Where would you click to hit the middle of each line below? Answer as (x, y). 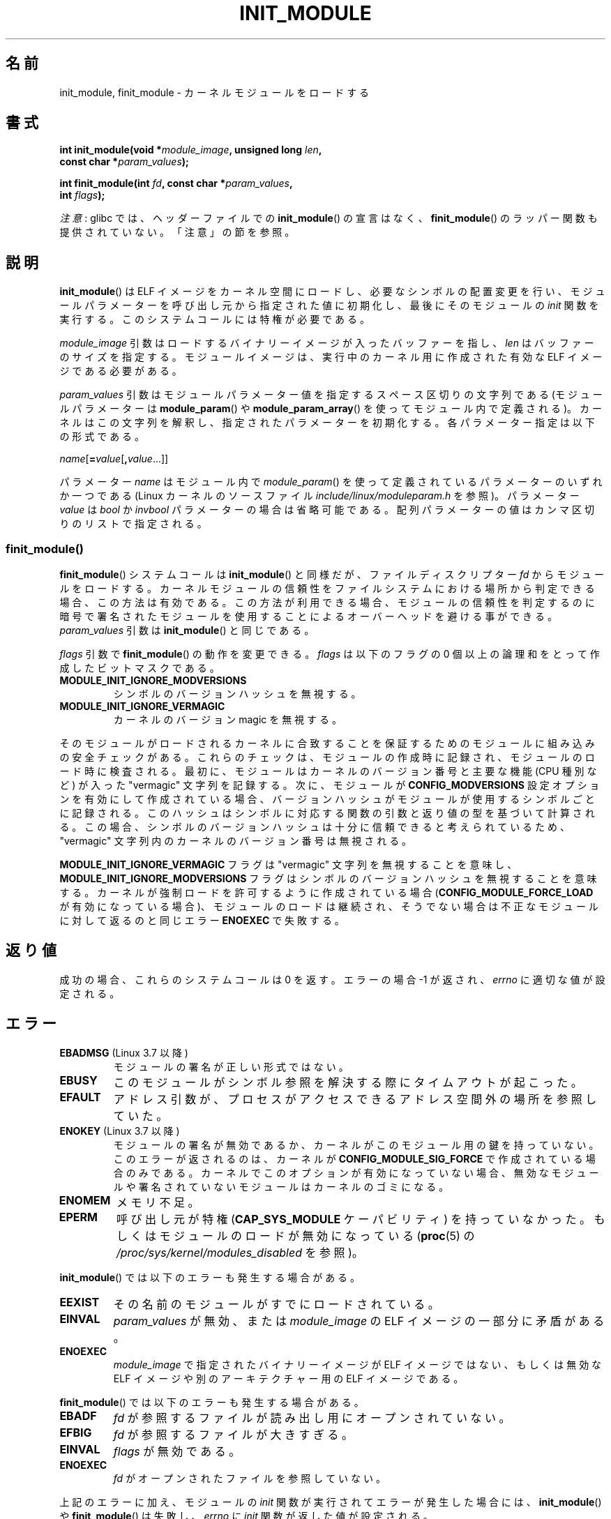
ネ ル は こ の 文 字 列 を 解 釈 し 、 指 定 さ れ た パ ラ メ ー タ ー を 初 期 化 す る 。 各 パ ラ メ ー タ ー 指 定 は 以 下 (327, 423)
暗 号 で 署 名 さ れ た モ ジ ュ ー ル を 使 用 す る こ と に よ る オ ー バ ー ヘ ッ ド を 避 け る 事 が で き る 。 (308, 617)
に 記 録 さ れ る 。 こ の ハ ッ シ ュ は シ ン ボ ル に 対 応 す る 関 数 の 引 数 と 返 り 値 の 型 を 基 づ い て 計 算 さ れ (327, 813)
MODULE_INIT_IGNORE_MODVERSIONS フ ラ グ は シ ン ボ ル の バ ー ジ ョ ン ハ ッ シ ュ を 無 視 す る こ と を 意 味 (328, 879)
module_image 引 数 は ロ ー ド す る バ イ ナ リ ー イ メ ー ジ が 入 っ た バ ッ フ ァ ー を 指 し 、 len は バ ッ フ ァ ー (327, 343)
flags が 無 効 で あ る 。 (177, 1451)
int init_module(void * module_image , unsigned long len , (191, 150)
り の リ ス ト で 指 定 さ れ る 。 (133, 524)
